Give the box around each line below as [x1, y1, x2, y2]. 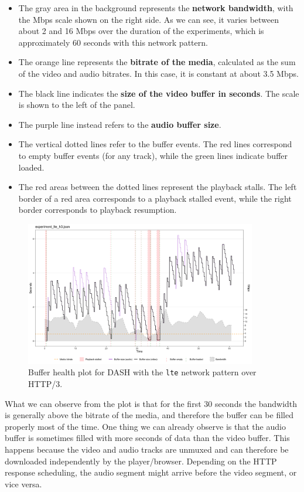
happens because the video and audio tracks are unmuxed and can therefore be [5, 443, 289, 455]
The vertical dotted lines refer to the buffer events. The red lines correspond [18, 138, 292, 150]
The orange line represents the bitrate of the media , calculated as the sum [18, 56, 296, 68]
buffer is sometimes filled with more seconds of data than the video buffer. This [5, 432, 290, 444]
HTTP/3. [28, 378, 63, 390]
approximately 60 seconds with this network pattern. [18, 36, 208, 48]
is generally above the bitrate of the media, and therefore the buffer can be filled [5, 409, 293, 421]
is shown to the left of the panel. [18, 99, 135, 111]
